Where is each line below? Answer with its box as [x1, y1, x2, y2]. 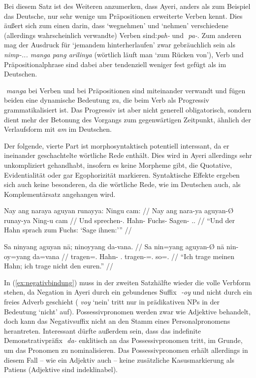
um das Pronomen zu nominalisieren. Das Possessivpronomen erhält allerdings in [4, 345, 248, 355]
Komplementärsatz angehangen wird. [4, 189, 116, 199]
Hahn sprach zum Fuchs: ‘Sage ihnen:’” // [4, 225, 132, 235]
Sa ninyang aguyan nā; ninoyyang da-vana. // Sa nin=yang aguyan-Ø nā [4, 241, 224, 252]
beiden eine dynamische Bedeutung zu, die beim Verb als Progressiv [4, 95, 209, 105]
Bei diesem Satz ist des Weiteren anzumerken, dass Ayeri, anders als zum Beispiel [4, 1, 251, 11]
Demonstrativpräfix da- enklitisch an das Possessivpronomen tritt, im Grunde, [4, 335, 243, 345]
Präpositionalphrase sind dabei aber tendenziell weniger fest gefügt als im [4, 59, 226, 69]
